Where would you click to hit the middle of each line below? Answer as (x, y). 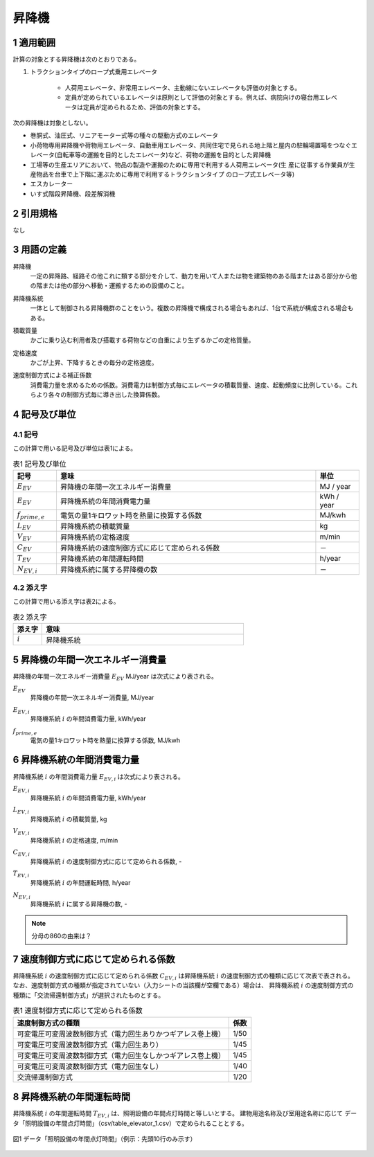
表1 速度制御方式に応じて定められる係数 (78, 1011)
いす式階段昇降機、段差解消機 (73, 193)
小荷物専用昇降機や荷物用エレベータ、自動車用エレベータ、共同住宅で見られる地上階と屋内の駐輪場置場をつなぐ (191, 145)
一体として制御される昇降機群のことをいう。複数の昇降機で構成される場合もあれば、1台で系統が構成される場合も (192, 308)
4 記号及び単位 (44, 414)
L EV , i (21, 810)
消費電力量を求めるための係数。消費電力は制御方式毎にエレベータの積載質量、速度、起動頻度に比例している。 (188, 385)
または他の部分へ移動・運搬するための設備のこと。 (115, 286)
